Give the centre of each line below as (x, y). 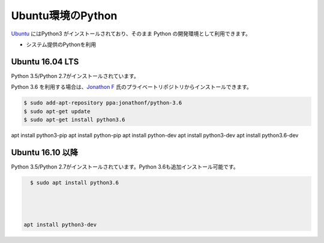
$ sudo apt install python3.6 (75, 182)
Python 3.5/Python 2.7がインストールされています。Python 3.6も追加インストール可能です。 (125, 166)
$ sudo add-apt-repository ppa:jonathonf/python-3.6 (103, 103)
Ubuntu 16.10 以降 (44, 152)
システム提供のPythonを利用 (61, 44)
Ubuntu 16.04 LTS (45, 61)
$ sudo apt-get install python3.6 (74, 120)
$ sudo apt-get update (57, 111)
